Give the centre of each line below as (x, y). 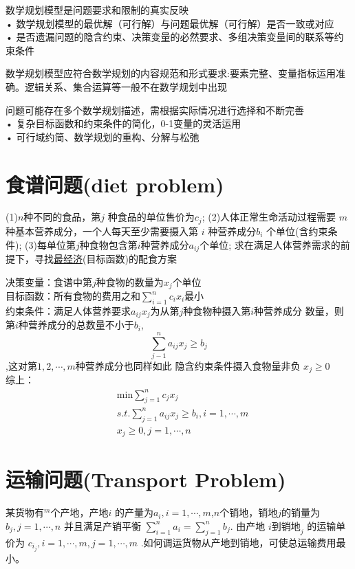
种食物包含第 (108, 244)
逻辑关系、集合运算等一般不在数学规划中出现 (126, 86)
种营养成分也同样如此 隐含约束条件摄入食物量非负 (188, 365)
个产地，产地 (79, 512)
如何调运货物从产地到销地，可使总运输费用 (240, 542)
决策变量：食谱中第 (49, 281)
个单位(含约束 (297, 231)
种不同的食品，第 (62, 217)
